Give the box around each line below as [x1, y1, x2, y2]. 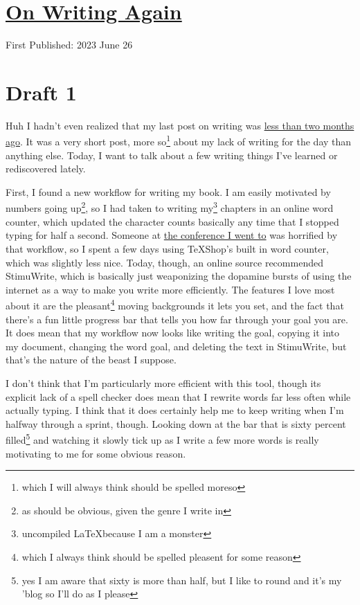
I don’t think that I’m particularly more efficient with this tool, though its [6, 375, 321, 390]
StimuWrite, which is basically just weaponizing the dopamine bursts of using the [6, 269, 352, 283]
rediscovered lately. [6, 161, 86, 176]
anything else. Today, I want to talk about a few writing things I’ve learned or [6, 147, 338, 162]
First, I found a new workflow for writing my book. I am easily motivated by [6, 184, 331, 199]
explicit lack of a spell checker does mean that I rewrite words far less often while [6, 389, 351, 404]
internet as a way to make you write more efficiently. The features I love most [6, 282, 335, 296]
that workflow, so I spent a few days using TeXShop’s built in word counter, [6, 241, 329, 255]
